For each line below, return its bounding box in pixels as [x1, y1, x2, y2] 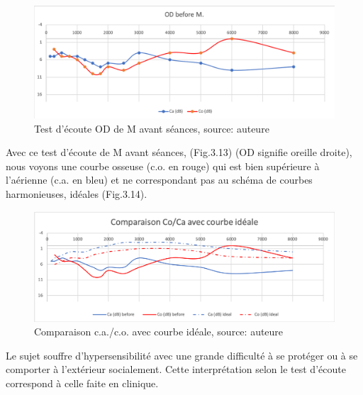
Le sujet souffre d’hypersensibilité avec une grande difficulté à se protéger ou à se [6, 347, 358, 362]
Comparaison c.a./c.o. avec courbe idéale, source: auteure [34, 324, 284, 339]
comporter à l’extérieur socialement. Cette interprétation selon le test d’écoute [6, 362, 346, 377]
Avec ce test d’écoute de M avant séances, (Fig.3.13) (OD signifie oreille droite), [6, 145, 352, 160]
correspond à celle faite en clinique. [6, 376, 159, 391]
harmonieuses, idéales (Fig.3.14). [6, 186, 147, 201]
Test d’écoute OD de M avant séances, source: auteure [34, 121, 269, 135]
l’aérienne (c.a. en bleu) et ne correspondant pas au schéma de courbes [6, 172, 313, 187]
